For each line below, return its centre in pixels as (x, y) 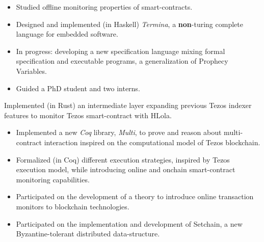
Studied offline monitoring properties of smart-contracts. (104, 7)
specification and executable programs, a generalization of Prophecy (122, 61)
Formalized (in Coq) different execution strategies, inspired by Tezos (123, 159)
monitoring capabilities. (53, 179)
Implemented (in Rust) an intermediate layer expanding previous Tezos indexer (128, 105)
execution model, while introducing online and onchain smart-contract (126, 169)
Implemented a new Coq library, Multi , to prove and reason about (119, 132)
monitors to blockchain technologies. (73, 206)
